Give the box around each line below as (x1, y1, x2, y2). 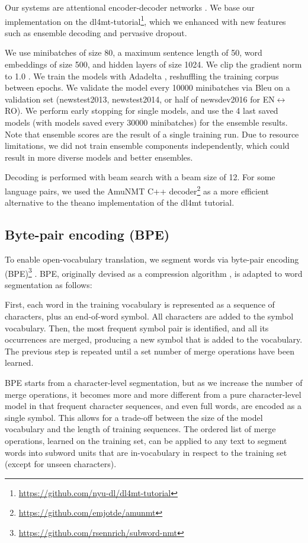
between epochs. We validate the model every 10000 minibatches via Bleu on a (5, 81, 290, 94)
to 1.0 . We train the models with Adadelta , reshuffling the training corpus (5, 69, 279, 82)
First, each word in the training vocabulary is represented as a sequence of (5, 298, 275, 311)
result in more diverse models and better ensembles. (5, 151, 193, 163)
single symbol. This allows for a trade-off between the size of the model (5, 411, 263, 423)
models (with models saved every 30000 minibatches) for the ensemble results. (5, 116, 288, 128)
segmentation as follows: (5, 278, 92, 290)
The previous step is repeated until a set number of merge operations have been (5, 344, 294, 357)
